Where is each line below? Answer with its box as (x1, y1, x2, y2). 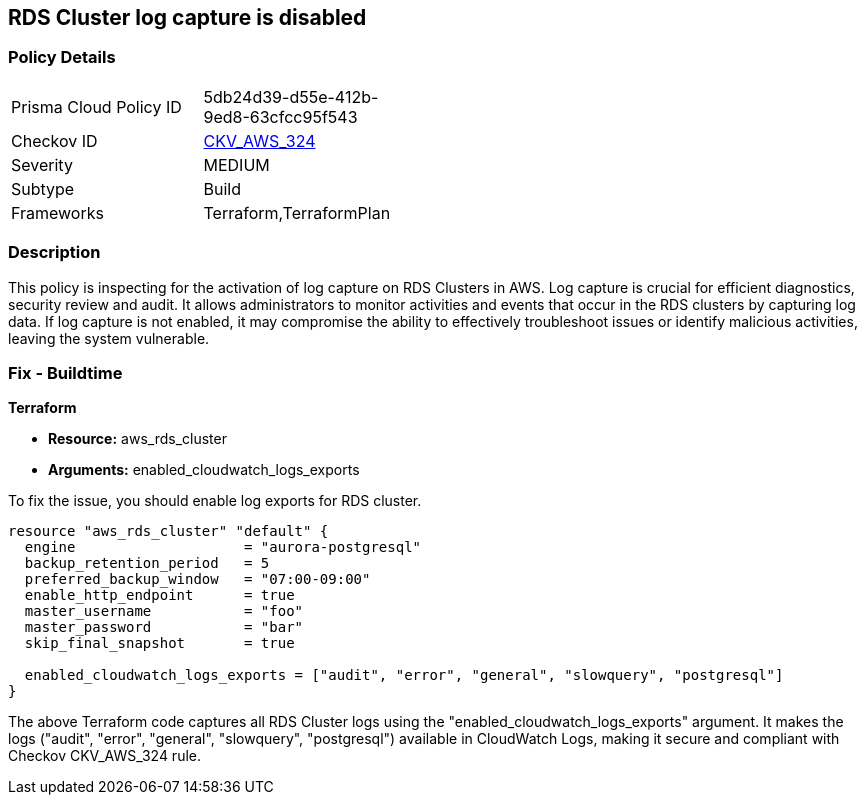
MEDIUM (203, 154, 270, 175)
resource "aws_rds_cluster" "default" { (8, 523, 329, 540)
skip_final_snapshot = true (24, 635, 295, 652)
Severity (11, 154, 73, 175)
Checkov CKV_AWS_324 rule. (8, 747, 202, 765)
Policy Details (8, 47, 116, 68)
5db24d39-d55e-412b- (203, 86, 379, 107)
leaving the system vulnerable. (8, 329, 210, 347)
